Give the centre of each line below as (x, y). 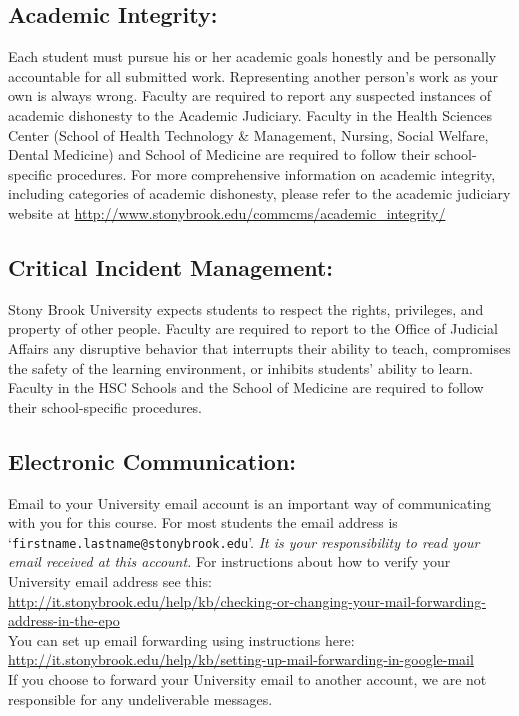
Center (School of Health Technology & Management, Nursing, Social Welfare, (248, 134)
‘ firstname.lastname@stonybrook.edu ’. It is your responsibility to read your (244, 541)
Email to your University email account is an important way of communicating (250, 502)
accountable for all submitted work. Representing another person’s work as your (253, 75)
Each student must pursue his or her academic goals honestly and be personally (252, 56)
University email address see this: (110, 580)
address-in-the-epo (64, 620)
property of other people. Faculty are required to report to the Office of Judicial (253, 328)
